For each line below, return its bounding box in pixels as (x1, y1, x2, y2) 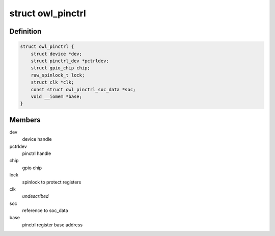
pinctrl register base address (22, 222, 83, 228)
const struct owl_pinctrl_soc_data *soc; (31, 87, 136, 92)
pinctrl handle (22, 150, 51, 156)
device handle (22, 136, 52, 142)
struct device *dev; (31, 51, 82, 57)
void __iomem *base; (31, 93, 82, 99)
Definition (9, 27, 42, 36)
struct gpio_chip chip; (31, 65, 90, 71)
